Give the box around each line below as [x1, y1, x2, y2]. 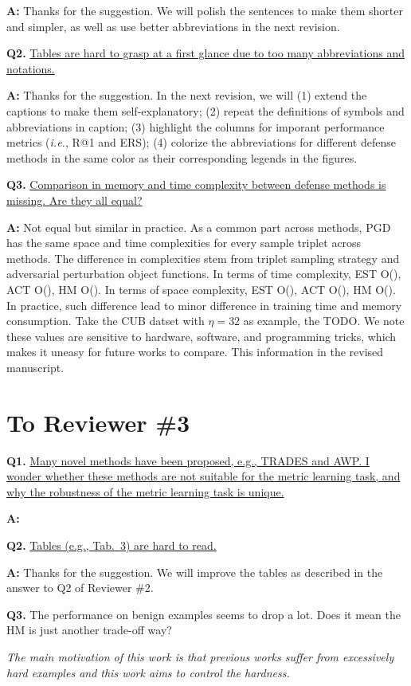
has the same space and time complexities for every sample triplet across [6, 234, 362, 251]
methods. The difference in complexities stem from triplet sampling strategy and [6, 249, 400, 266]
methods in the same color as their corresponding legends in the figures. [6, 149, 358, 166]
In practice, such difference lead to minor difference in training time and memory [6, 296, 402, 313]
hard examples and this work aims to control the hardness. [6, 664, 290, 680]
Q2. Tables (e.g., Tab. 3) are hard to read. [6, 536, 217, 553]
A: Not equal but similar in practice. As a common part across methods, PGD [6, 218, 391, 235]
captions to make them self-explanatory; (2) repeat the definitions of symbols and [6, 102, 405, 119]
